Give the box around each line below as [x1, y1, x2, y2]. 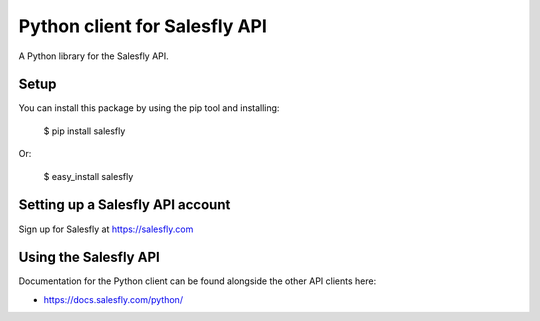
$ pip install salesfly [43, 125, 126, 137]
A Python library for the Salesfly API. [18, 50, 169, 62]
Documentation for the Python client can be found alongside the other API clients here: [18, 275, 377, 287]
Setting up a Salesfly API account [18, 196, 231, 214]
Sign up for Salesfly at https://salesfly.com [18, 223, 194, 235]
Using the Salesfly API [18, 249, 160, 266]
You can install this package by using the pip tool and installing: [18, 102, 280, 114]
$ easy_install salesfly [43, 170, 134, 182]
